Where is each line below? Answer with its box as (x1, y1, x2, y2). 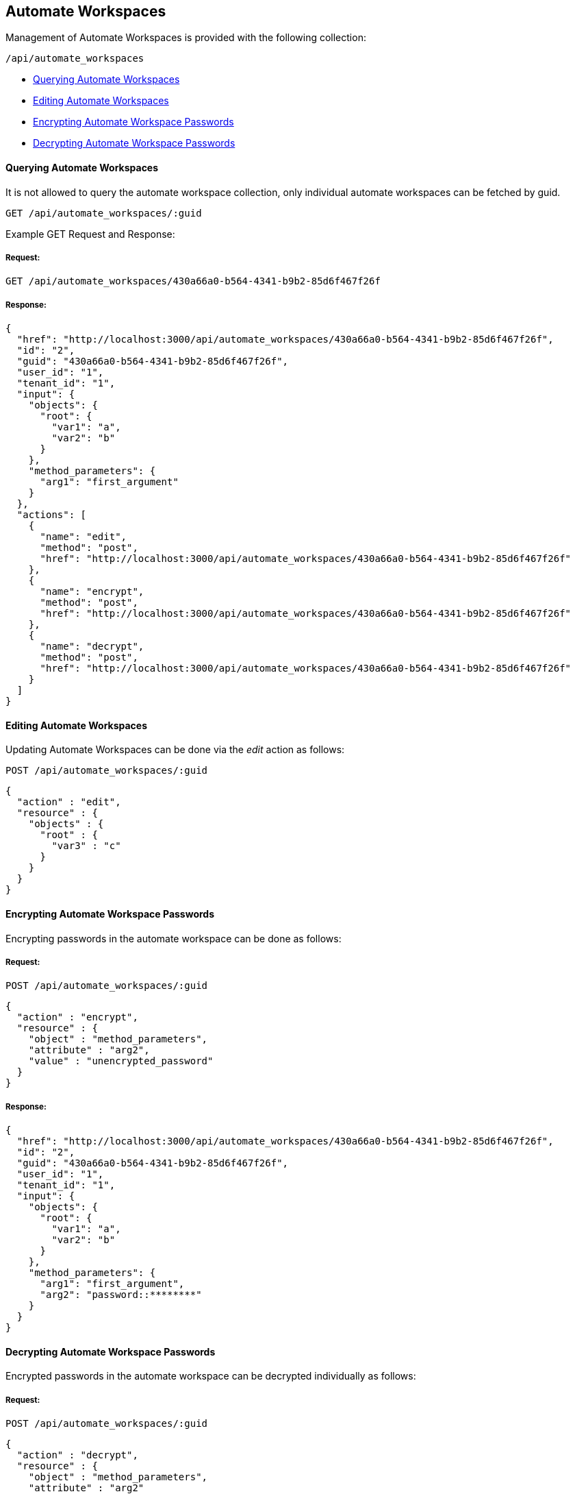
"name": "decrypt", (40, 641, 144, 652)
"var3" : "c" (51, 840, 121, 852)
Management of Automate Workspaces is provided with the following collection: (5, 32, 366, 44)
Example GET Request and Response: (5, 228, 175, 240)
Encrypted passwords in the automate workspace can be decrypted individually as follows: (5, 1370, 416, 1382)
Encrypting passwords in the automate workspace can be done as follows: (5, 932, 342, 944)
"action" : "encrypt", (16, 1012, 138, 1023)
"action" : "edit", (16, 796, 121, 808)
